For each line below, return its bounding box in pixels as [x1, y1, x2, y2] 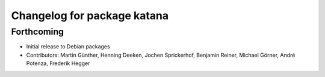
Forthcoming [11, 26, 64, 37]
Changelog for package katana [11, 9, 169, 22]
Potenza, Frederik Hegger [26, 60, 90, 67]
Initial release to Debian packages [26, 43, 111, 50]
